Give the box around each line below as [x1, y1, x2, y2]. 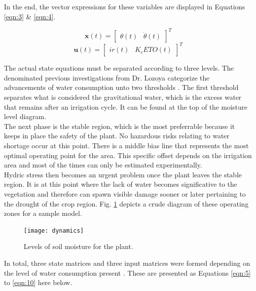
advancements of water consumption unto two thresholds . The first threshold [4, 82, 239, 92]
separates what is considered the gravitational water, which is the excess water [4, 91, 242, 102]
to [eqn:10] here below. [4, 277, 73, 288]
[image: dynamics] [24, 227, 84, 234]
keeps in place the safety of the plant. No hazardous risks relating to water [4, 130, 230, 141]
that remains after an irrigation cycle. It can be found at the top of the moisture [4, 101, 248, 112]
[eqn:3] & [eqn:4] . [4, 11, 56, 21]
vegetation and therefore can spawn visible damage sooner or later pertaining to [4, 188, 246, 199]
